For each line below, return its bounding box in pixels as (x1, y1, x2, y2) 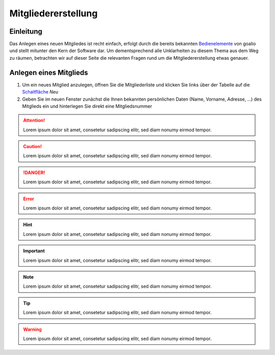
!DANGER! (23, 169, 45, 176)
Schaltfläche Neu (22, 89, 59, 95)
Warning (23, 326, 42, 332)
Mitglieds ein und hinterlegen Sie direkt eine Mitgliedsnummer (22, 103, 152, 109)
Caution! (23, 144, 42, 150)
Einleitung (9, 27, 43, 36)
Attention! (23, 117, 45, 124)
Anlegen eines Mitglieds (9, 68, 89, 77)
